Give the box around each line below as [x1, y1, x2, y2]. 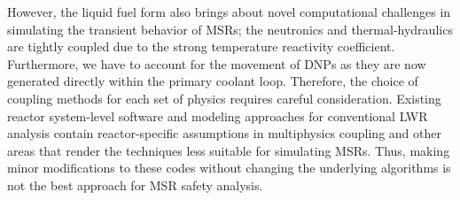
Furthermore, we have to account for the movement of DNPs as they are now [7, 54, 426, 73]
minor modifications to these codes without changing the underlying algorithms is [7, 158, 451, 177]
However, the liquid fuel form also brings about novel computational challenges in [7, 3, 451, 20]
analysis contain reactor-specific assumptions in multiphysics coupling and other [7, 124, 441, 142]
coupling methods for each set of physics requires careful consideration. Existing [7, 88, 441, 107]
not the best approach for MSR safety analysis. [7, 175, 263, 194]
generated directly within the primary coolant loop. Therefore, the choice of [7, 72, 418, 90]
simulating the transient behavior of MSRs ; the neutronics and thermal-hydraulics [7, 19, 453, 38]
